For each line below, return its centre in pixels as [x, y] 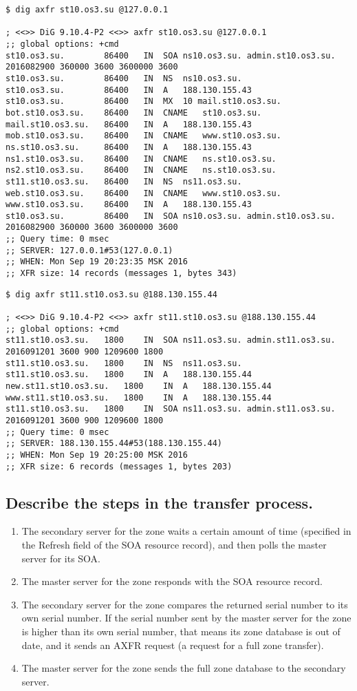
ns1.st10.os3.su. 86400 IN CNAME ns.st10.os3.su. [141, 159]
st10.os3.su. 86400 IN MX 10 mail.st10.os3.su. [143, 102]
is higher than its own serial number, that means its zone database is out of [181, 631]
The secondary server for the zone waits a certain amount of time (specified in [186, 531]
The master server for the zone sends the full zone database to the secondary [184, 668]
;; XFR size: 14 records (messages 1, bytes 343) [121, 274]
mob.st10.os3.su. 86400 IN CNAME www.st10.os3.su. [143, 136]
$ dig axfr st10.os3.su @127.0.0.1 [87, 10]
